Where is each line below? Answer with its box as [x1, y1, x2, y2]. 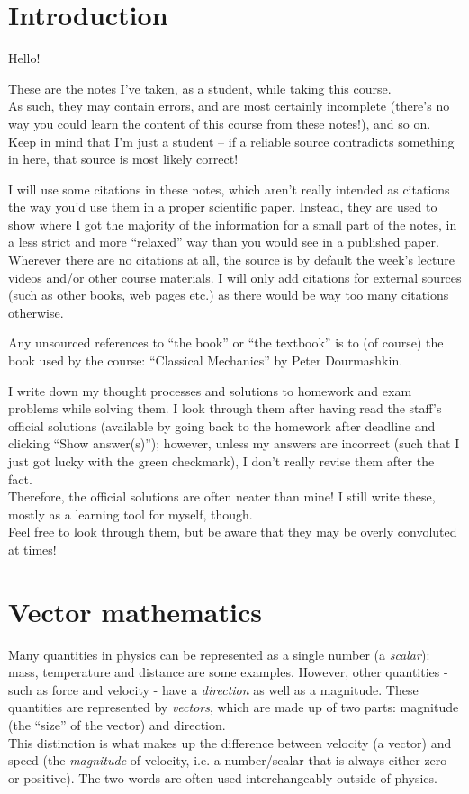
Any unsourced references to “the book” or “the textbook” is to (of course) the [8, 333, 444, 352]
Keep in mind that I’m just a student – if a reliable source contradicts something [8, 131, 455, 150]
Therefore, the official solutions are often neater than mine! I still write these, [8, 487, 436, 506]
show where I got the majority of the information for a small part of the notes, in [8, 214, 457, 233]
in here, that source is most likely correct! [8, 149, 239, 168]
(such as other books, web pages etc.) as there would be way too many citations [8, 285, 449, 304]
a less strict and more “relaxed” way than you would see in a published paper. [8, 232, 439, 251]
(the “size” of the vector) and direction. [8, 716, 226, 735]
